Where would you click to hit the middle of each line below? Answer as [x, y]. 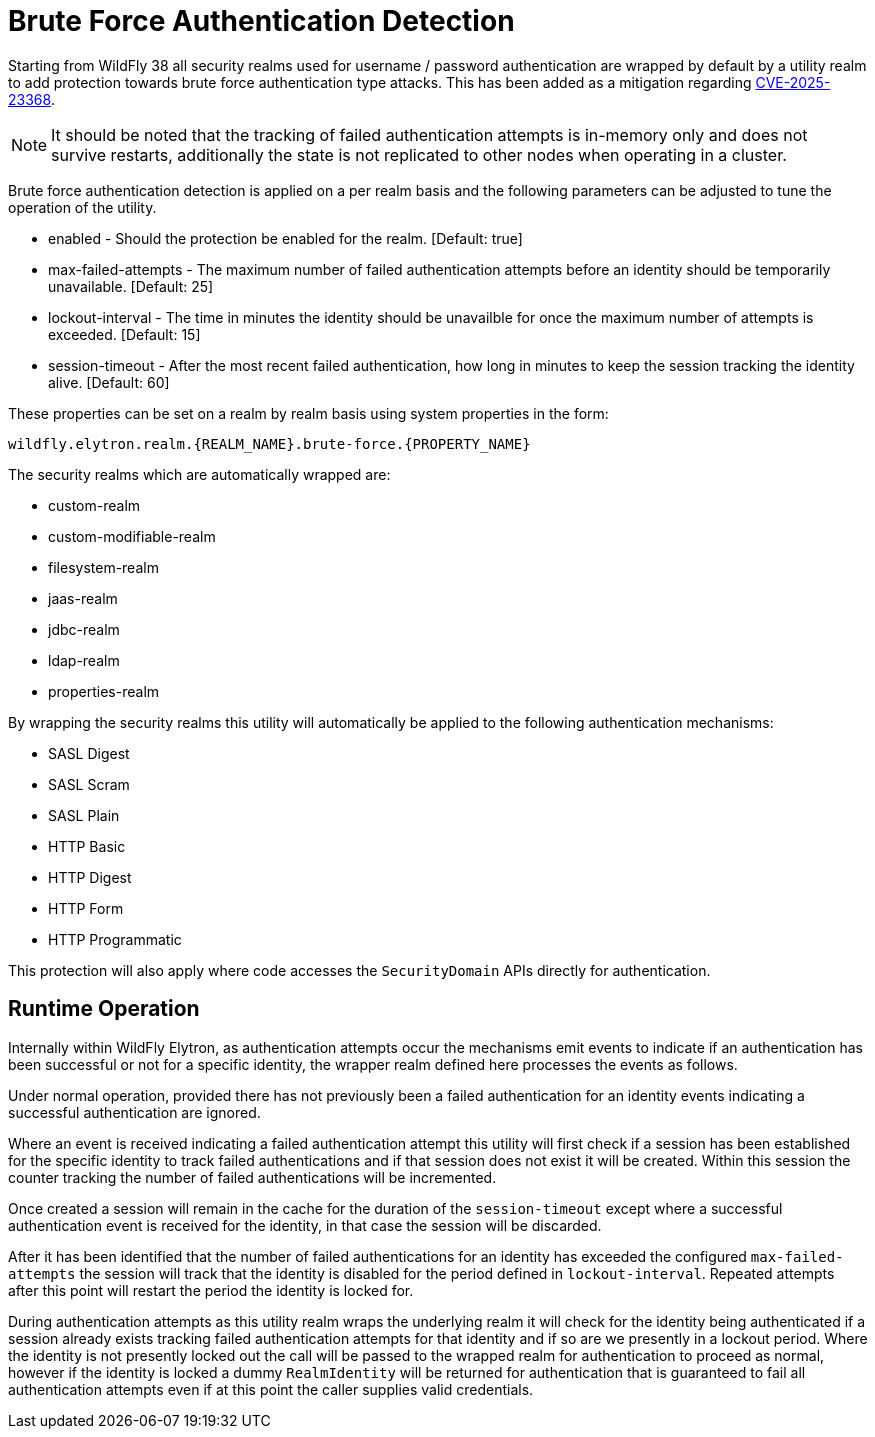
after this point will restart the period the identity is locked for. [211, 1290]
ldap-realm [84, 660]
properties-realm [104, 691]
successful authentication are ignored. [134, 1112]
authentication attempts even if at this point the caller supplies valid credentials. [271, 1389]
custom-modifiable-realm [132, 536]
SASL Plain [84, 815]
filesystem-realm [103, 567]
